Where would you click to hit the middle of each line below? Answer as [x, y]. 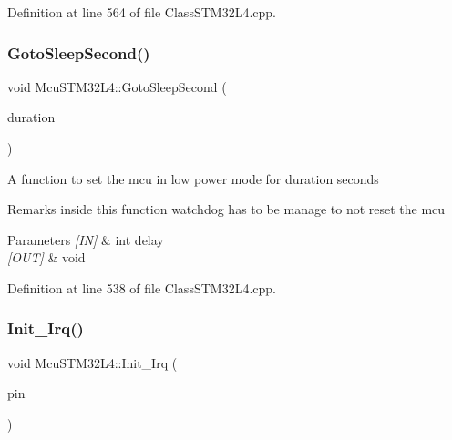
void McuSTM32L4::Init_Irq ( [92, 362]
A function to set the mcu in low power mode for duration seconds [193, 178]
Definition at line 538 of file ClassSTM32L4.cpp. [142, 287]
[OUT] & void [46, 257]
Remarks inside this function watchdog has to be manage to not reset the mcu [226, 209]
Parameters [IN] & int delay [86, 239]
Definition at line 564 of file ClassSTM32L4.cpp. [142, 12]
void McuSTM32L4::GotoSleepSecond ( [117, 86]
